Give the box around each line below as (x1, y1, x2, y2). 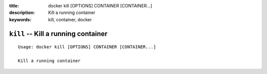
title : (9, 3, 19, 8)
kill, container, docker (48, 16, 92, 22)
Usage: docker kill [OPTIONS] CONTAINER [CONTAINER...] (18, 44, 156, 50)
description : (9, 10, 35, 16)
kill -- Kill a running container (9, 30, 108, 38)
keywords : (9, 16, 32, 22)
